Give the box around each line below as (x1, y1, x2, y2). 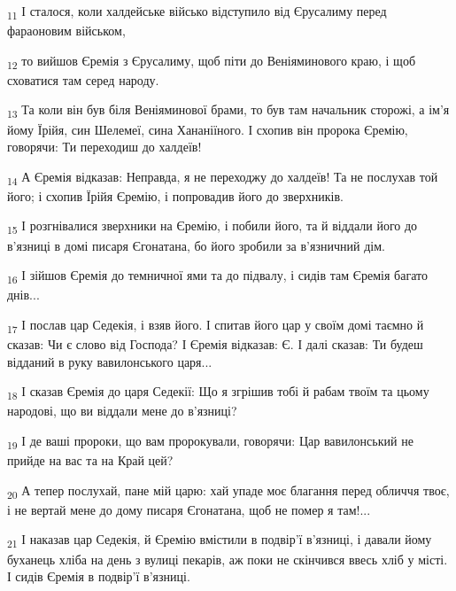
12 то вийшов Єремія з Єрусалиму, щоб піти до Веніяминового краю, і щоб (7, 51, 416, 72)
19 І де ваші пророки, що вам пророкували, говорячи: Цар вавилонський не (7, 431, 413, 452)
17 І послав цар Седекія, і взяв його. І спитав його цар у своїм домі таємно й (7, 315, 424, 336)
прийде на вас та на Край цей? (7, 451, 174, 470)
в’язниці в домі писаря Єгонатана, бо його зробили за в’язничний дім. (7, 236, 385, 254)
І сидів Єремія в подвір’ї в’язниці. (7, 567, 190, 586)
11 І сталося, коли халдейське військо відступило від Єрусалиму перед (7, 2, 387, 22)
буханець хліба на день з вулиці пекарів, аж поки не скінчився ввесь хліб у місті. (7, 549, 448, 568)
